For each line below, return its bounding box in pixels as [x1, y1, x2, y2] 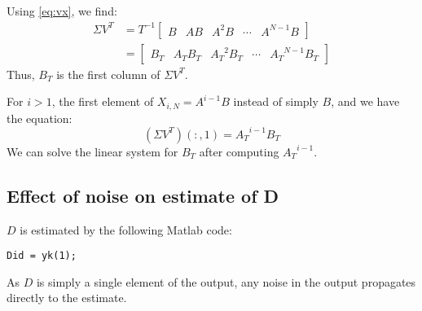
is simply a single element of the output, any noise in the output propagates [36, 273, 416, 290]
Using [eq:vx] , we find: [7, 2, 117, 19]
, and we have [331, 93, 400, 110]
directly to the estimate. [7, 289, 127, 306]
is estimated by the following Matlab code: [20, 221, 232, 238]
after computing [199, 142, 279, 160]
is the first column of [56, 65, 160, 82]
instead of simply [233, 93, 319, 110]
